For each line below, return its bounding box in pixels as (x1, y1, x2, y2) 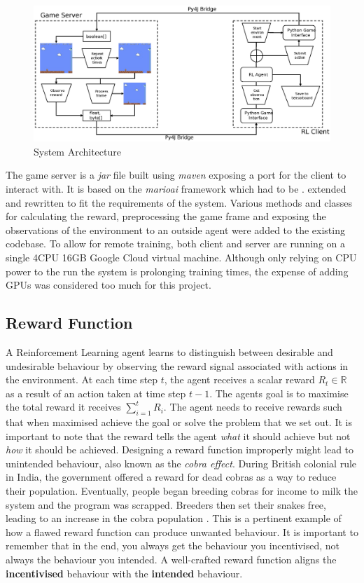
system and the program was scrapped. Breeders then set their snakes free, (6, 497, 326, 512)
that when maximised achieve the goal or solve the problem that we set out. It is (6, 415, 352, 430)
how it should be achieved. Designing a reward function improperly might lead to (6, 442, 354, 457)
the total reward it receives (6, 399, 121, 414)
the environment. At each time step (6, 372, 158, 387)
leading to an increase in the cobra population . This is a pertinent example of (6, 511, 342, 526)
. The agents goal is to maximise (209, 385, 349, 400)
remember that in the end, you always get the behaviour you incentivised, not (6, 538, 340, 553)
